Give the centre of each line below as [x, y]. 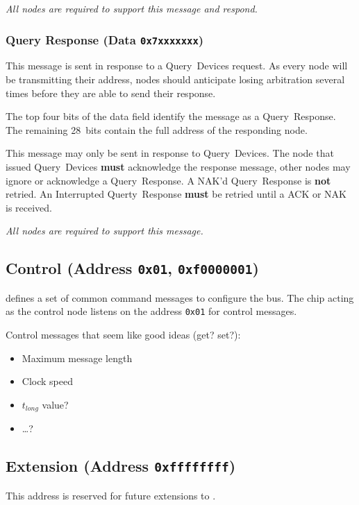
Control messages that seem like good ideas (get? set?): [123, 334]
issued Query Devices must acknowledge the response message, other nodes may [178, 166]
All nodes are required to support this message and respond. [132, 8]
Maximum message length [77, 358]
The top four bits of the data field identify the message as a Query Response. [171, 116]
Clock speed [47, 381]
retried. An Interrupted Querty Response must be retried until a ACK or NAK [176, 194]
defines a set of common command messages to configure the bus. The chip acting [180, 297]
